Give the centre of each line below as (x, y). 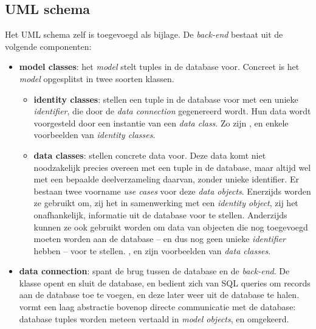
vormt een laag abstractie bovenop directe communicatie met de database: (157, 307)
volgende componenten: (48, 46)
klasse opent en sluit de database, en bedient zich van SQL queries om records (165, 282)
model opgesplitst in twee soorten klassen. (97, 78)
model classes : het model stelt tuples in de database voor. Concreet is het (159, 67)
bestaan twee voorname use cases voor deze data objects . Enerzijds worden (172, 191)
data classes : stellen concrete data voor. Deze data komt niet (150, 155)
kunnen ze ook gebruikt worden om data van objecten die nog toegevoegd (171, 227)
